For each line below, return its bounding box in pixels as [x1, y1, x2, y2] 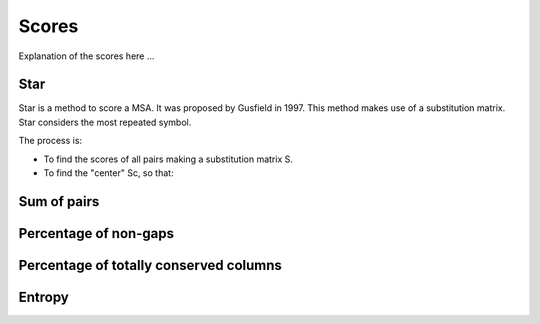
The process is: [18, 135, 83, 147]
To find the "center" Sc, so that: [43, 167, 174, 179]
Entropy [18, 288, 69, 305]
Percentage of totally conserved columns [18, 256, 282, 274]
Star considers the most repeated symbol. [18, 116, 192, 128]
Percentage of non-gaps [18, 225, 175, 242]
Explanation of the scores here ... [18, 50, 155, 62]
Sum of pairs [18, 193, 100, 210]
